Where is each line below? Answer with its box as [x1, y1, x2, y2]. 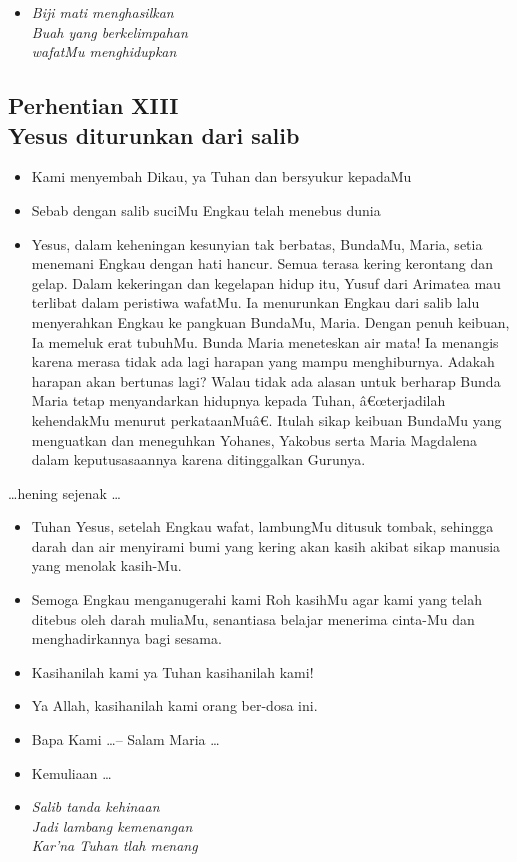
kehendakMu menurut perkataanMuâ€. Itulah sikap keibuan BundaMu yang [31, 409, 502, 430]
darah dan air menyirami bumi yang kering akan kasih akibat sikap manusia [31, 535, 501, 556]
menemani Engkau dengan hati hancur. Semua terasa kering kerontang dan [31, 253, 494, 274]
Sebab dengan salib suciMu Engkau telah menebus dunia [31, 199, 381, 220]
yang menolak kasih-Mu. [31, 555, 182, 576]
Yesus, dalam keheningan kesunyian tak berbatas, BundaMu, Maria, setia [31, 233, 483, 254]
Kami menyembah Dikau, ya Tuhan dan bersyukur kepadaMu [31, 166, 412, 187]
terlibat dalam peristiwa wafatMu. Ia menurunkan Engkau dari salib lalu [31, 292, 480, 313]
